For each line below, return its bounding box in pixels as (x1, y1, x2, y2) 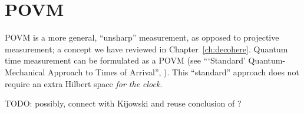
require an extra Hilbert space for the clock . (5, 77, 163, 89)
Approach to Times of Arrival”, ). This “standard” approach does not (48, 65, 299, 78)
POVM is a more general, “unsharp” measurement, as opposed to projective (5, 31, 279, 44)
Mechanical (5, 65, 45, 78)
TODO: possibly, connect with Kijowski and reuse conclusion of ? (5, 97, 242, 109)
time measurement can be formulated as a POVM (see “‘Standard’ (5, 54, 246, 67)
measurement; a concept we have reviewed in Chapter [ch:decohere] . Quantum (5, 42, 288, 55)
